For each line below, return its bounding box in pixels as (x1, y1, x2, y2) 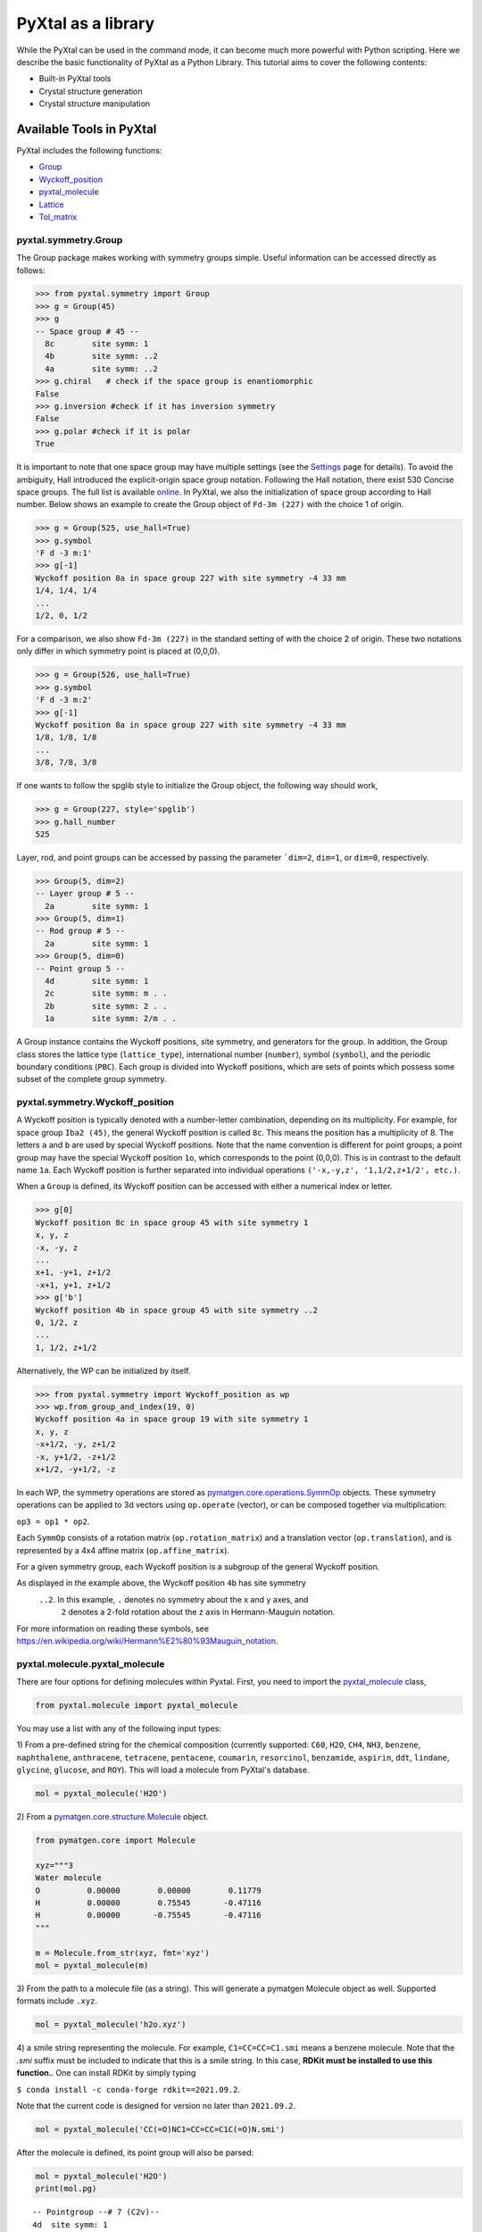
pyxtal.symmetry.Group (16, 233, 123, 246)
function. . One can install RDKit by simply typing (16, 2068, 196, 2078)
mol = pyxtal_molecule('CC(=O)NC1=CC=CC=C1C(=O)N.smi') (35, 2124, 286, 2134)
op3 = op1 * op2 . (16, 1516, 90, 1527)
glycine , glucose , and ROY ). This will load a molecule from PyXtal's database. (16, 1764, 310, 1776)
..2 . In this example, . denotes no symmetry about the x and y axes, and (38, 1594, 309, 1604)
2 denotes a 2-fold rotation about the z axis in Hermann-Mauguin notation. (61, 1607, 336, 1618)
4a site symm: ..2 (45, 363, 158, 374)
